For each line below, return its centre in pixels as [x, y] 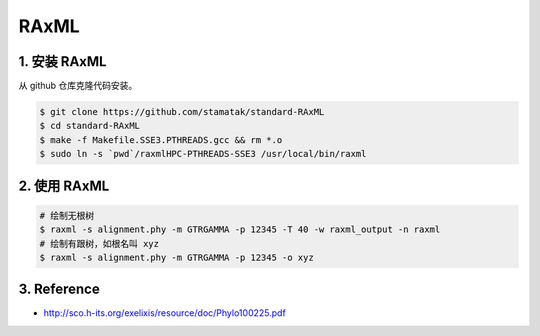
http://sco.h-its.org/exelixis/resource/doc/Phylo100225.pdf [165, 313]
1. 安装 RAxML [62, 61]
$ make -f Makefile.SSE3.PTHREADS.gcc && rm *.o [161, 139]
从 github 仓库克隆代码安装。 [78, 86]
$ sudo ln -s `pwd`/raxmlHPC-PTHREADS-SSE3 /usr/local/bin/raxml [203, 154]
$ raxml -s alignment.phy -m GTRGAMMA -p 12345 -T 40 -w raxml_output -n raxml [240, 229]
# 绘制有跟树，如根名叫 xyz [99, 243]
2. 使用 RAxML [64, 185]
